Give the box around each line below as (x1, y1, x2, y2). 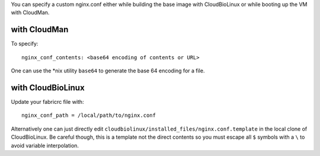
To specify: (11, 40, 39, 47)
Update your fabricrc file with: (11, 98, 84, 105)
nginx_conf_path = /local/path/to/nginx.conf (21, 112, 156, 119)
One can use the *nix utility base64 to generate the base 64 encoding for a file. (11, 67, 205, 74)
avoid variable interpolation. (11, 142, 79, 149)
